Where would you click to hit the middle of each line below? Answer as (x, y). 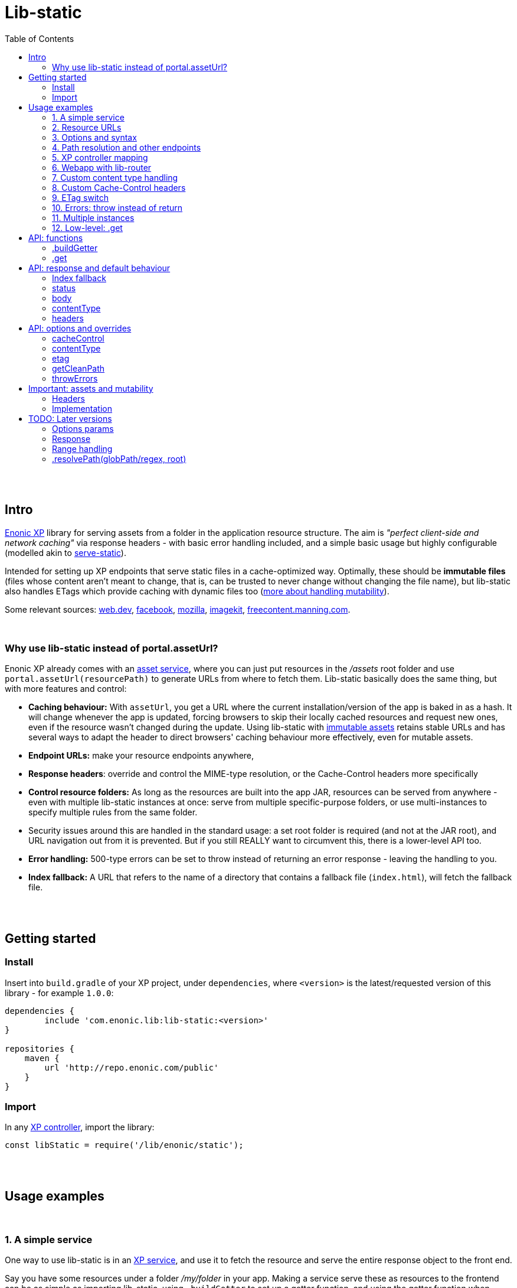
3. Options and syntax (94, 137)
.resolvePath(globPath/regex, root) (119, 458)
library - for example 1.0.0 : (59, 993)
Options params (83, 428)
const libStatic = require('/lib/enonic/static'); (124, 1145)
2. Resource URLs (87, 127)
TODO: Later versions (70, 418)
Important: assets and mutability (91, 388)
